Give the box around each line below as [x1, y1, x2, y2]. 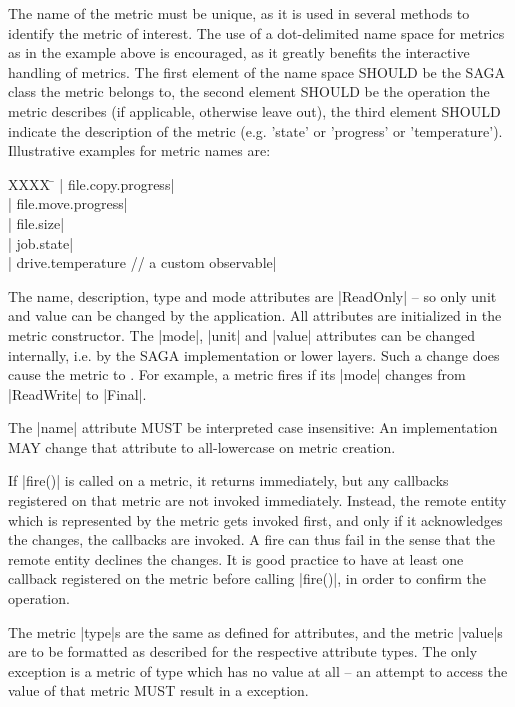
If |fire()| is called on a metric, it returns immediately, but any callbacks [8, 470, 449, 491]
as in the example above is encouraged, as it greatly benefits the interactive [8, 42, 470, 63]
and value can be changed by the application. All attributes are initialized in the [8, 305, 502, 326]
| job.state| [8, 232, 74, 253]
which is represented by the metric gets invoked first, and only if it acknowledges [8, 509, 503, 530]
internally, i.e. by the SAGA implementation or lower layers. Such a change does [8, 344, 500, 365]
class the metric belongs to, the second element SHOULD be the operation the [8, 81, 490, 102]
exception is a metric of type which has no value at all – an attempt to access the [8, 660, 508, 681]
